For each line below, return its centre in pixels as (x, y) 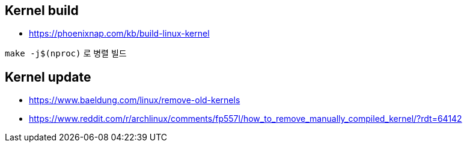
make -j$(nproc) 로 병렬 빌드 (66, 53)
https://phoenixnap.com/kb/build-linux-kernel (119, 34)
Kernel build (42, 10)
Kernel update (48, 77)
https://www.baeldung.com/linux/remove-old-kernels (135, 100)
